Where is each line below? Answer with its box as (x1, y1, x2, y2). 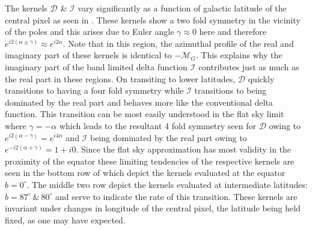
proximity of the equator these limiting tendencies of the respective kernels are (5, 154, 295, 167)
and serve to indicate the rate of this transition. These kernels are (55, 190, 298, 202)
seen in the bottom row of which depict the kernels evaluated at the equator (5, 166, 286, 179)
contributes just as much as (198, 60, 299, 73)
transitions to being (194, 84, 267, 97)
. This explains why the (195, 49, 283, 61)
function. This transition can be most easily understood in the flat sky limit (5, 107, 284, 120)
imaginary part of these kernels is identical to (5, 49, 172, 61)
